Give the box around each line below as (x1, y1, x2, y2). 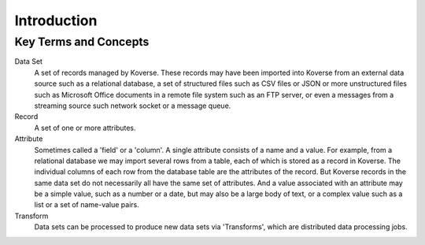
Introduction (14, 12, 98, 29)
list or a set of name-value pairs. (34, 200, 139, 210)
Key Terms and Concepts (14, 35, 150, 49)
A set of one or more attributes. (34, 123, 137, 132)
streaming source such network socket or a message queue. (34, 101, 231, 110)
